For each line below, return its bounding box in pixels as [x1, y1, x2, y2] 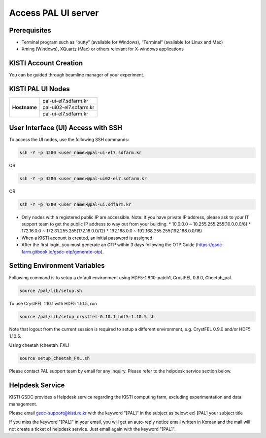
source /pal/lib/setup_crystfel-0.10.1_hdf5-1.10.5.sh [19, 314, 155, 319]
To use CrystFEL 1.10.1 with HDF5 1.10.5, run [9, 300, 97, 306]
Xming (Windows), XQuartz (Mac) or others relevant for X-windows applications [21, 46, 184, 52]
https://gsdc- [197, 242, 224, 248]
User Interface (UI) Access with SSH [9, 123, 123, 132]
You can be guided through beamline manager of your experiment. [9, 72, 145, 78]
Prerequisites [9, 26, 51, 35]
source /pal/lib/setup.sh [19, 288, 82, 293]
